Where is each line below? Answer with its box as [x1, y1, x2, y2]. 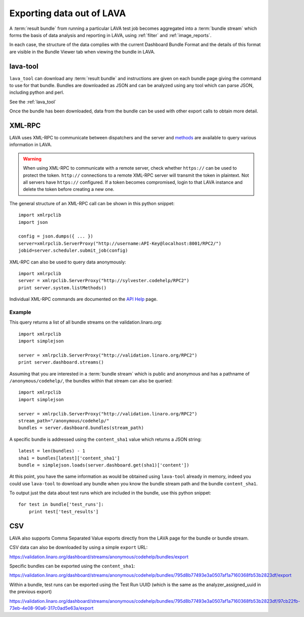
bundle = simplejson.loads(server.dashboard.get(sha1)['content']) [18, 462, 189, 468]
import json [18, 219, 48, 225]
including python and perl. [9, 89, 64, 96]
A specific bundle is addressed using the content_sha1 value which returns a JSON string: [9, 436, 202, 442]
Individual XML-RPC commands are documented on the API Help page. [9, 296, 158, 302]
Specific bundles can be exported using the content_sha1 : [9, 563, 135, 569]
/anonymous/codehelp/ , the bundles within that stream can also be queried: [9, 378, 173, 383]
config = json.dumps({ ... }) [18, 234, 94, 239]
